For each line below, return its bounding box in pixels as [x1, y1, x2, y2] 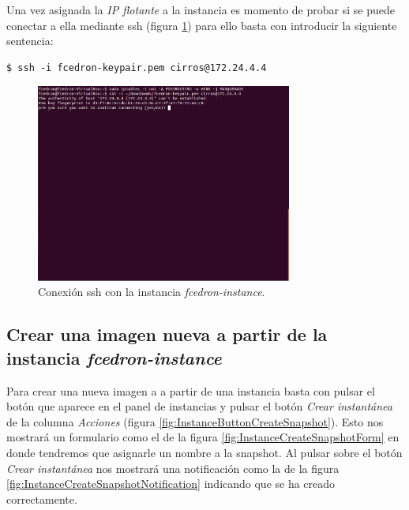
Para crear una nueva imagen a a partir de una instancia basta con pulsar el [6, 382, 375, 399]
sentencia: [6, 32, 54, 49]
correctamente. [6, 490, 77, 507]
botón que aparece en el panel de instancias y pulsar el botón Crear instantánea [6, 398, 393, 414]
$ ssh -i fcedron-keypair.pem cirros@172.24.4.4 [6, 62, 267, 73]
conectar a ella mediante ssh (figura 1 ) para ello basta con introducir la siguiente [6, 17, 397, 33]
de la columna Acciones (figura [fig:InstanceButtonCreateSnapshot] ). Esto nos [6, 413, 384, 429]
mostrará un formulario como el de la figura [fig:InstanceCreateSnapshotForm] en [6, 429, 400, 445]
